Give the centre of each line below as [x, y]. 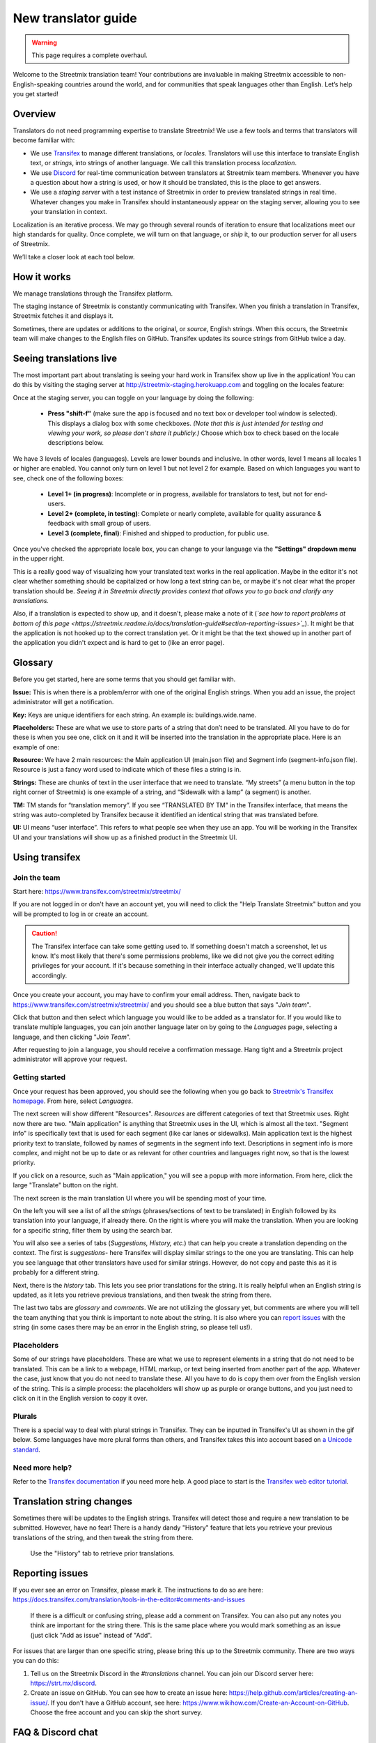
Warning [44, 43]
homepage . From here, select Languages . [73, 1101]
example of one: [36, 747]
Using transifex [47, 857]
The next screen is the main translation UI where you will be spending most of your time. [140, 1198]
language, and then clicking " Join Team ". [72, 1037]
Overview [34, 114]
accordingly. [49, 975]
